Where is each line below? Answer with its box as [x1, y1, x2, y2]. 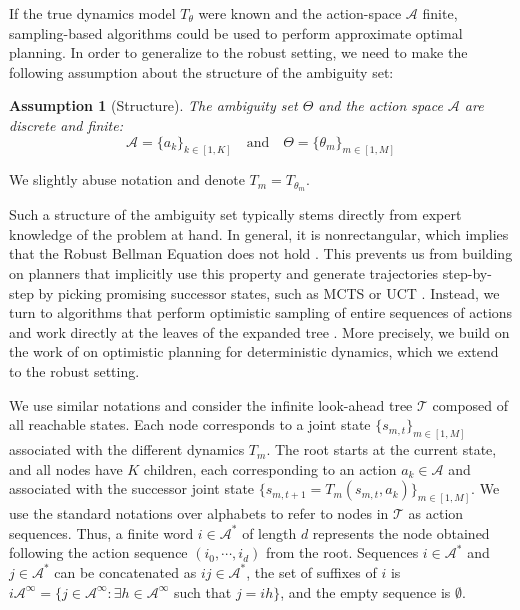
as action [408, 503, 464, 524]
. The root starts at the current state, [266, 439, 497, 460]
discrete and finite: [9, 114, 123, 135]
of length [242, 522, 297, 543]
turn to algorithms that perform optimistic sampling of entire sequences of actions [9, 302, 513, 323]
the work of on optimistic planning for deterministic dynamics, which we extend [9, 341, 499, 362]
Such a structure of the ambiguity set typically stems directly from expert [9, 204, 462, 225]
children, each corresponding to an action [143, 458, 397, 479]
